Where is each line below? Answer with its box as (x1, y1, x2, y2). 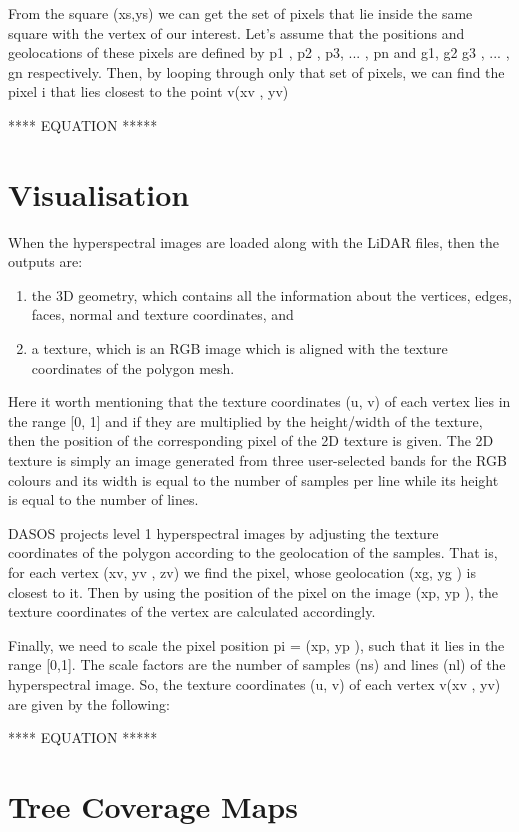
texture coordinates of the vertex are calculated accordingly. (8, 601, 376, 622)
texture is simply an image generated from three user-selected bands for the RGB (8, 450, 507, 471)
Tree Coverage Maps (8, 785, 298, 826)
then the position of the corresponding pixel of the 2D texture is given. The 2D (8, 430, 494, 451)
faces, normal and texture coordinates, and (31, 304, 294, 325)
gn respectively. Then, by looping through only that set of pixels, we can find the (8, 61, 505, 82)
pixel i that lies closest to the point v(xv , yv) (8, 81, 289, 102)
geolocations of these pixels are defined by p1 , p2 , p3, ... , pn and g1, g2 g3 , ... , (8, 42, 510, 63)
